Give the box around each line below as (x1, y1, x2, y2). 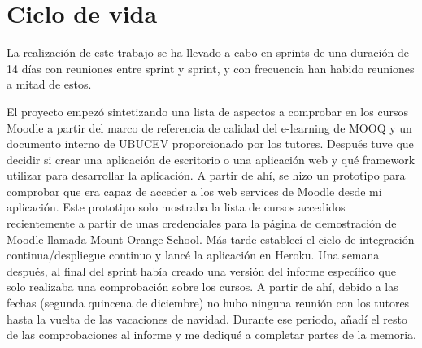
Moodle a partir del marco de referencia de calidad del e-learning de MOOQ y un (7, 119, 412, 136)
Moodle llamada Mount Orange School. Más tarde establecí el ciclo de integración (7, 230, 415, 247)
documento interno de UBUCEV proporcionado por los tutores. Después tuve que (7, 135, 414, 152)
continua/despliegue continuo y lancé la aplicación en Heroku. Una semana (7, 246, 380, 263)
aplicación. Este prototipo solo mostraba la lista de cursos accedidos (7, 198, 346, 215)
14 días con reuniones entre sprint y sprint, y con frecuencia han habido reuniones (7, 59, 415, 76)
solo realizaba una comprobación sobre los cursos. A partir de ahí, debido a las (7, 278, 398, 295)
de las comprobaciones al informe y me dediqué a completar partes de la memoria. (7, 326, 416, 343)
